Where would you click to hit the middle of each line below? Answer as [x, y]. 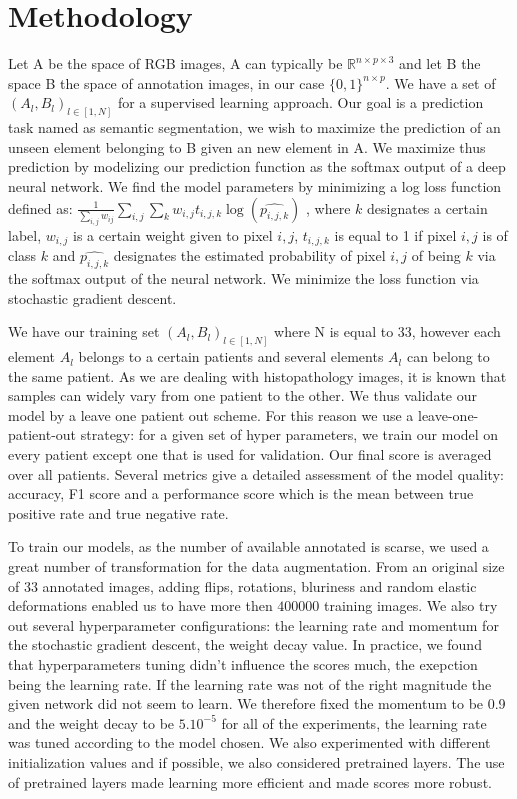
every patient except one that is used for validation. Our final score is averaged [250, 454]
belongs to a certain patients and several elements [231, 356]
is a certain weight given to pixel [173, 234]
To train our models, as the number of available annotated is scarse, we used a [248, 546]
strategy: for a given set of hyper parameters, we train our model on [289, 434]
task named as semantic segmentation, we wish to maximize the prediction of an [254, 127]
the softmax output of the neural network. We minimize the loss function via [243, 278]
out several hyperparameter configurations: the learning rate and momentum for [253, 624]
